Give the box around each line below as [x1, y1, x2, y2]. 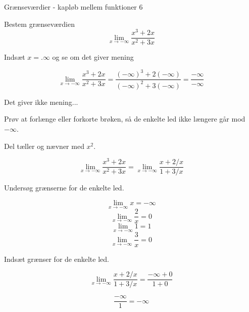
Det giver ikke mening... [4, 96, 78, 107]
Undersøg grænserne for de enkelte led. [4, 182, 124, 193]
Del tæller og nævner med [4, 140, 84, 151]
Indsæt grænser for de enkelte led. [4, 253, 109, 264]
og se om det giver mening [52, 52, 134, 62]
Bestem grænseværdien [4, 18, 75, 29]
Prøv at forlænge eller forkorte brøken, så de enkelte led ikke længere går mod [4, 113, 245, 124]
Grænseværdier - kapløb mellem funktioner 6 [4, 2, 143, 12]
